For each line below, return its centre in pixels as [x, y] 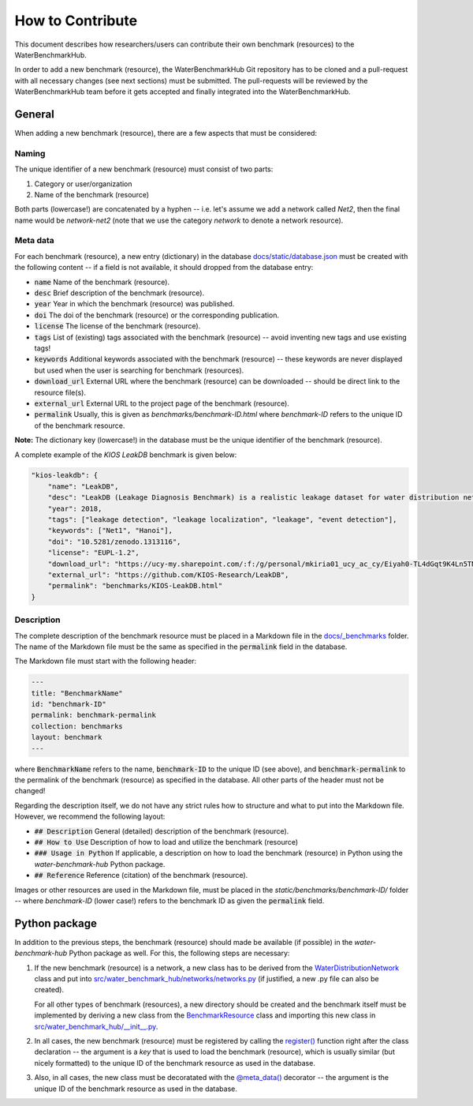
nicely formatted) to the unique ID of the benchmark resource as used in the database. [175, 1063]
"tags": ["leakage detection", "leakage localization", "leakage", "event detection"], [222, 520]
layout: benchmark [67, 737]
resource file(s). [60, 392]
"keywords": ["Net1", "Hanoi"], [110, 531]
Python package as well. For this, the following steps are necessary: [179, 953]
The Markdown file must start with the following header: [106, 661]
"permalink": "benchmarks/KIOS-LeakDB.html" [135, 586]
